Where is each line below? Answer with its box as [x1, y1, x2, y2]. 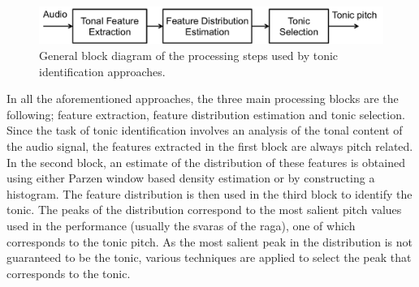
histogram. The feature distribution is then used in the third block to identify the [6, 185, 413, 202]
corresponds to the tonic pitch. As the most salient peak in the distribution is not [6, 233, 413, 250]
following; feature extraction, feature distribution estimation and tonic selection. [6, 105, 405, 122]
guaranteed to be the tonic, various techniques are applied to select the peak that [6, 249, 412, 266]
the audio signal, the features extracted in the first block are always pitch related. [6, 137, 413, 154]
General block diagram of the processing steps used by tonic [39, 46, 339, 63]
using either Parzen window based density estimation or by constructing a [6, 169, 375, 186]
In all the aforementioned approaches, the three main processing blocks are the [6, 90, 399, 107]
